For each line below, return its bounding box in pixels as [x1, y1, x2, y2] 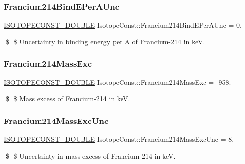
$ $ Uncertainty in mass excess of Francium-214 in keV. [5, 150, 176, 161]
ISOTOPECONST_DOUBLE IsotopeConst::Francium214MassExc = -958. [4, 77, 231, 87]
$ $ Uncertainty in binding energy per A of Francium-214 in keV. [5, 36, 205, 46]
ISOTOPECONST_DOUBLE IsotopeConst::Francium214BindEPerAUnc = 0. [4, 20, 242, 30]
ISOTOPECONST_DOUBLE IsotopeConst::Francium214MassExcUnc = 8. [4, 134, 234, 144]
